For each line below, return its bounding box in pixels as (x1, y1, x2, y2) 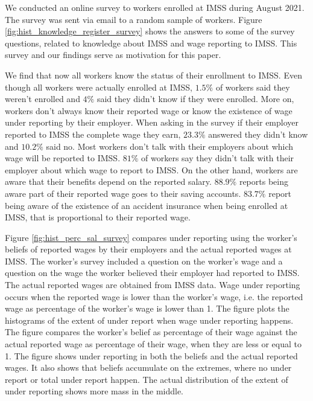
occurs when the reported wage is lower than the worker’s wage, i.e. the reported (5, 290, 303, 303)
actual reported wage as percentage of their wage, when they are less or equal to (5, 338, 302, 350)
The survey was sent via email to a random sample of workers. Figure (5, 13, 262, 25)
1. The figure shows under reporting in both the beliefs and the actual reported (5, 349, 298, 362)
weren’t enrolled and (5, 92, 80, 105)
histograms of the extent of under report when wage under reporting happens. (5, 313, 294, 326)
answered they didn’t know (208, 127, 308, 140)
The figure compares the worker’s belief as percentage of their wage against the (5, 326, 297, 338)
